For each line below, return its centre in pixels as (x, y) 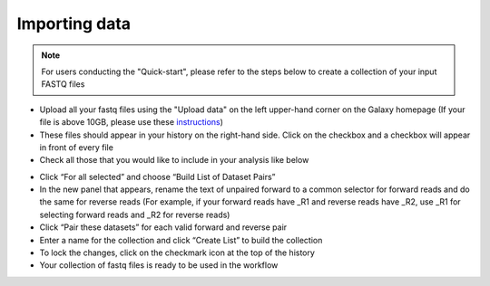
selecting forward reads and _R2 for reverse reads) (135, 214)
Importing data (74, 24)
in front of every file (76, 147)
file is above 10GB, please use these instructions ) (132, 122)
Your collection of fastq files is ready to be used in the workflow (159, 265)
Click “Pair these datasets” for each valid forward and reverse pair (163, 227)
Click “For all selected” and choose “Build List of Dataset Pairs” (157, 176)
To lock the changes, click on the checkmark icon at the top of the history (177, 253)
